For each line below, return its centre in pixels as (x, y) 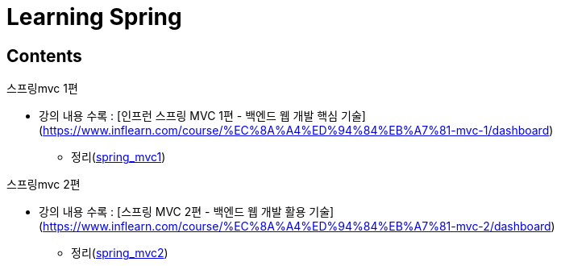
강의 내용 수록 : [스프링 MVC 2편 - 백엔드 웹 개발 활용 (172, 212)
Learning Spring (94, 17)
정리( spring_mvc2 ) (120, 253)
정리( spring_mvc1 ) (118, 157)
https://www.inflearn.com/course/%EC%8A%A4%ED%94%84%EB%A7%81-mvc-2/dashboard (297, 227)
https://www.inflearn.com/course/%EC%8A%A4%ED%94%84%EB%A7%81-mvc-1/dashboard (296, 131)
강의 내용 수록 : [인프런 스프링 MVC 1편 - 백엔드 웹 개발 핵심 (189, 116)
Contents (44, 56)
